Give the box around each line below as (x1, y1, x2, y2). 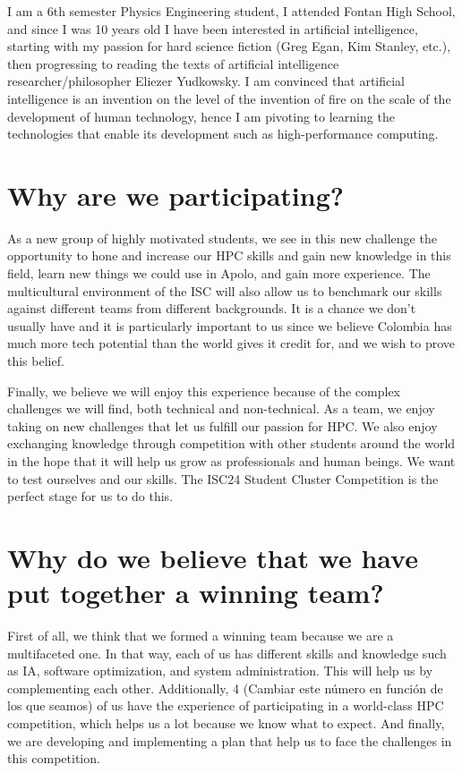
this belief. (7, 352, 64, 370)
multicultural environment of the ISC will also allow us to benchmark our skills (7, 281, 442, 300)
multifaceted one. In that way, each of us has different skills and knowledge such (7, 643, 447, 662)
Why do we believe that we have (7, 539, 418, 575)
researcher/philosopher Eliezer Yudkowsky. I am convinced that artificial (7, 72, 406, 90)
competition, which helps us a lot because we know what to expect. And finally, (7, 714, 445, 733)
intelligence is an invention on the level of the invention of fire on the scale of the (7, 89, 451, 107)
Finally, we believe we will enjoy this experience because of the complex (7, 381, 401, 400)
